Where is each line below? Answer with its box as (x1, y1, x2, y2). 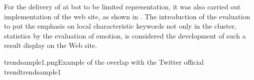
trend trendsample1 (4, 66, 61, 77)
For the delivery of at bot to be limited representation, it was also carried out (4, 1, 241, 11)
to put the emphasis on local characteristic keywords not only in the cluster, (4, 21, 237, 31)
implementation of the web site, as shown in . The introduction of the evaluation (4, 11, 251, 21)
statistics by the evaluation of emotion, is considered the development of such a (4, 30, 246, 40)
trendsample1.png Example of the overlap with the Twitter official (4, 56, 204, 67)
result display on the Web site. (4, 40, 97, 50)
